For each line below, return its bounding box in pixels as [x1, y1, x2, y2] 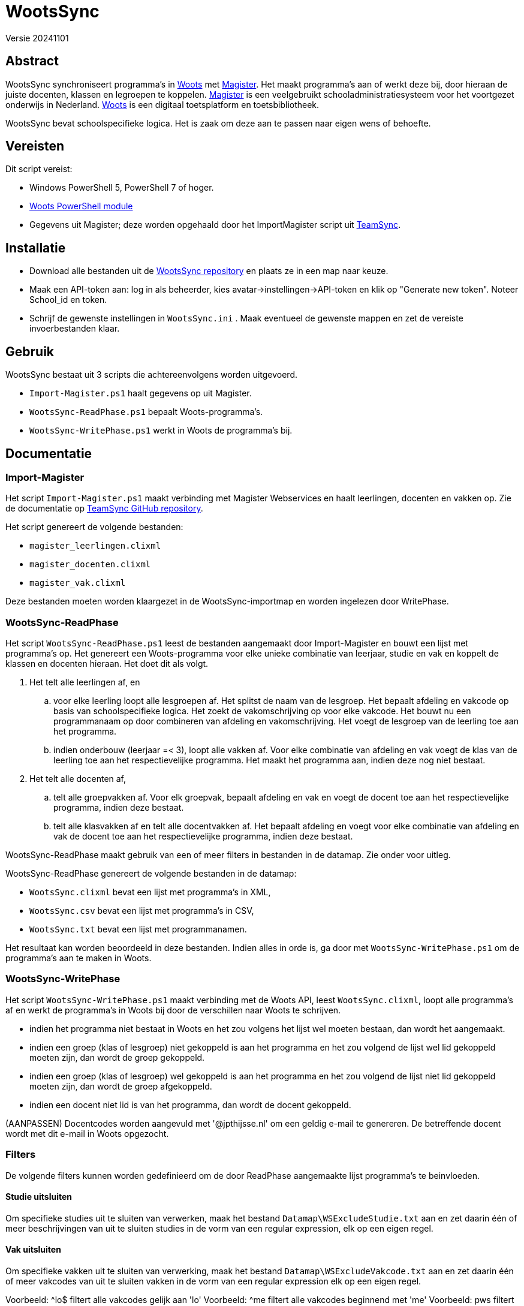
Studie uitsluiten [5, 1191, 73, 1202]
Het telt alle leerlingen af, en [29, 677, 140, 688]
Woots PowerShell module [29, 201, 133, 212]
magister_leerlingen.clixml [29, 541, 161, 551]
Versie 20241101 [5, 32, 69, 43]
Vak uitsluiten [5, 1244, 61, 1255]
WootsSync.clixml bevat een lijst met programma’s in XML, [29, 887, 271, 898]
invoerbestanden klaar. [29, 323, 120, 334]
